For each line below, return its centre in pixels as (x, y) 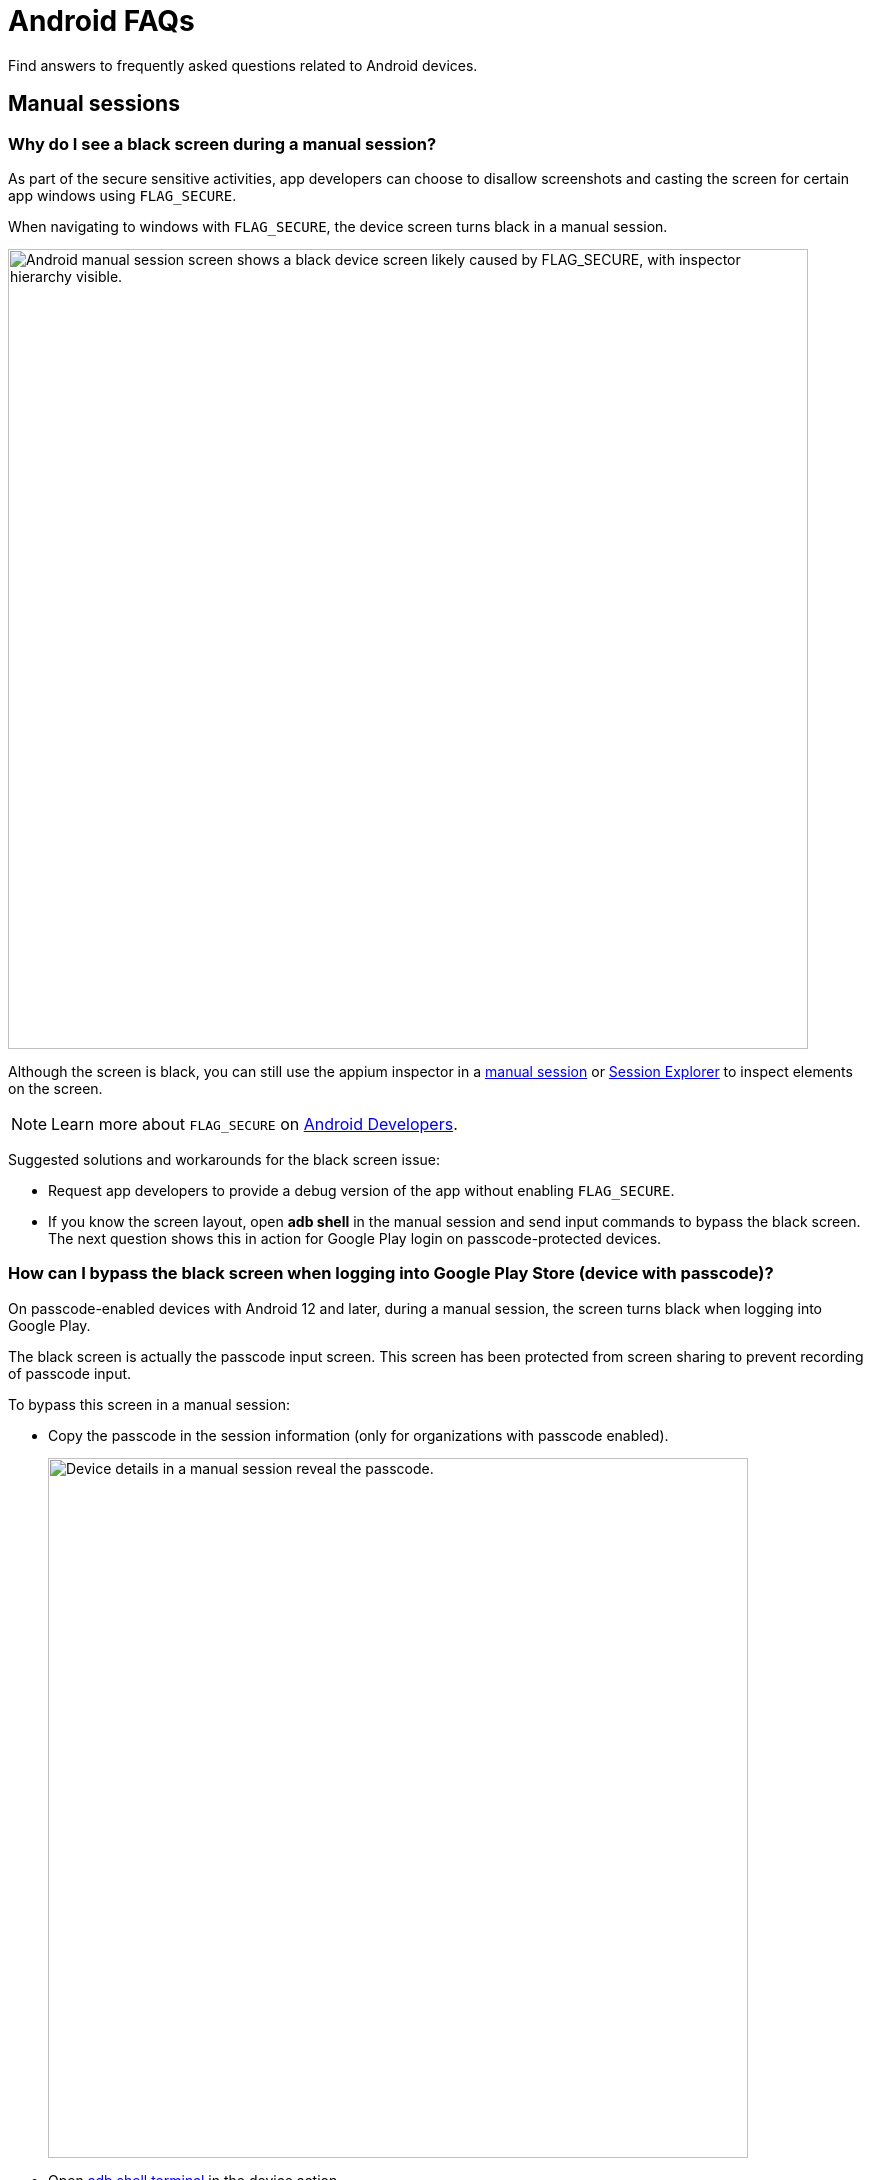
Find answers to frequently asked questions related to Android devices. (243, 65)
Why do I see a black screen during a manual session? (222, 143)
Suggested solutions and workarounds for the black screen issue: (224, 1159)
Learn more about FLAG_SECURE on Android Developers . (254, 1123)
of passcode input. (70, 1373)
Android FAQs (101, 21)
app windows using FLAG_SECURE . (122, 195)
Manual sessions (94, 104)
